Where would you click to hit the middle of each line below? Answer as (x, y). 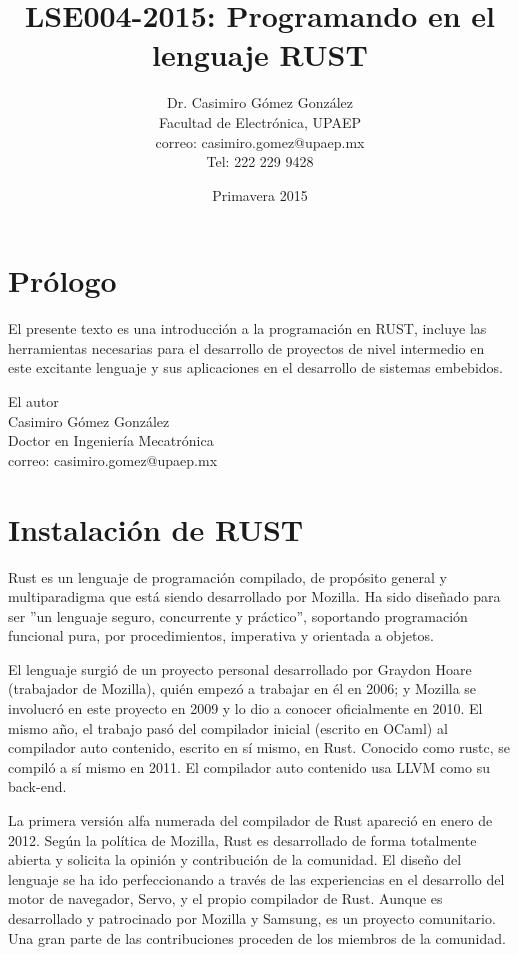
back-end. (37, 786)
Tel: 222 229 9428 (260, 161)
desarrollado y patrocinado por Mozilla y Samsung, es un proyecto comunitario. (252, 918)
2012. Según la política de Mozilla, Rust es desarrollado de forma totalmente (242, 839)
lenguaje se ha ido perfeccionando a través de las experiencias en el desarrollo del (256, 878)
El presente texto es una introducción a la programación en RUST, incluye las (247, 328)
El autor (33, 401)
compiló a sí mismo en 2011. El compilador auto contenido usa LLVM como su (249, 766)
